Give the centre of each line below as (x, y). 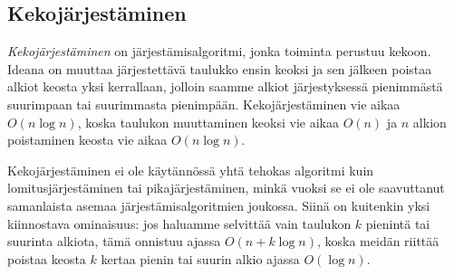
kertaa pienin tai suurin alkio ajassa (200, 258)
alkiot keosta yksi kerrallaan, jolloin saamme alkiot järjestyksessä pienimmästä (225, 86)
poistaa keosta (47, 258)
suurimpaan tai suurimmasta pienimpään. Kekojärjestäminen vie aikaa (204, 104)
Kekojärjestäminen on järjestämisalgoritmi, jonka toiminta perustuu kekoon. (219, 51)
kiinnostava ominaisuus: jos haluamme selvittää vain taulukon (179, 223)
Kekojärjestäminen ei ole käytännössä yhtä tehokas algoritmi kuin (191, 170)
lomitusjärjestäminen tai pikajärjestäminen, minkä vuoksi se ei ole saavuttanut (226, 188)
